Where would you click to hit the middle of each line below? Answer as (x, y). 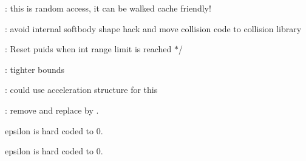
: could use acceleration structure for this (81, 90)
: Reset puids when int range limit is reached (88, 49)
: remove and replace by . (52, 110)
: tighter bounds (35, 69)
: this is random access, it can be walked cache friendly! (108, 8)
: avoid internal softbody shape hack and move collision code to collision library (153, 28)
